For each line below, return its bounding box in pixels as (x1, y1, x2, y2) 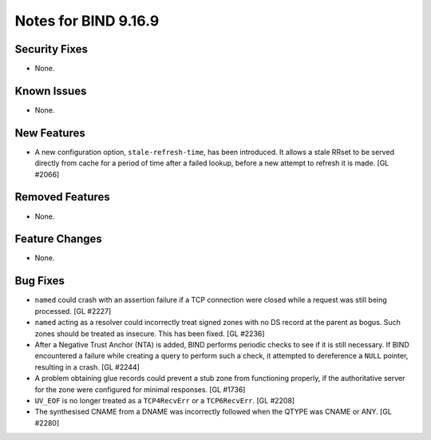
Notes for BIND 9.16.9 (14, 12, 160, 30)
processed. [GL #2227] (34, 306, 112, 315)
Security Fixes (14, 42, 88, 56)
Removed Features (14, 190, 111, 204)
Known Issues (14, 84, 87, 97)
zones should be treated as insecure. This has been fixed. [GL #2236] (34, 328, 265, 339)
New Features (14, 126, 85, 140)
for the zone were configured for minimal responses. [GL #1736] (34, 384, 246, 394)
